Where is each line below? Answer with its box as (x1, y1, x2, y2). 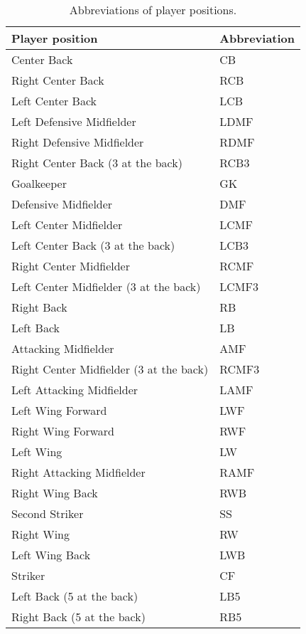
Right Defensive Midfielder (11, 134, 144, 150)
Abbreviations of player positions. (69, 1, 237, 18)
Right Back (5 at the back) (11, 608, 146, 625)
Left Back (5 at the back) (11, 588, 138, 604)
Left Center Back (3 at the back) (11, 237, 175, 253)
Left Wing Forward (11, 402, 107, 418)
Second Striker (11, 505, 84, 522)
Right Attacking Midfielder (11, 464, 146, 480)
